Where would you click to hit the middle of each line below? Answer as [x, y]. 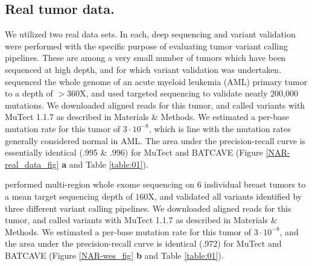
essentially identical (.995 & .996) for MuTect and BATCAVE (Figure [134, 152]
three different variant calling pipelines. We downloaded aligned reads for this [148, 208]
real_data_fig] [32, 164]
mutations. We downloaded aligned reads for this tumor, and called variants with [155, 105]
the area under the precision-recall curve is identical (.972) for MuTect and [143, 243]
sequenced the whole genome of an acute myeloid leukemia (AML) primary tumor [156, 81]
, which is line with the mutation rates [220, 128]
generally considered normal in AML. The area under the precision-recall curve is [155, 140]
